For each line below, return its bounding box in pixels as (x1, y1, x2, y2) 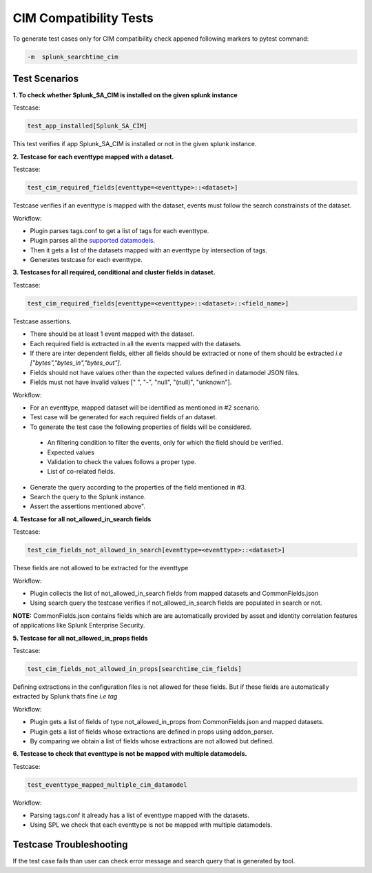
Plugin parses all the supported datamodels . (30, 237, 156, 245)
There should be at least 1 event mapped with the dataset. (30, 330, 195, 338)
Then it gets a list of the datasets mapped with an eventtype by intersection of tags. (30, 245, 268, 254)
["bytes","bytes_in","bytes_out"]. (30, 359, 122, 367)
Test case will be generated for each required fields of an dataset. (30, 413, 217, 421)
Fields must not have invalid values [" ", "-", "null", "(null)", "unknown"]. (30, 378, 232, 386)
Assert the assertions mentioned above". (30, 502, 146, 510)
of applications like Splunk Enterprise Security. (12, 621, 145, 630)
